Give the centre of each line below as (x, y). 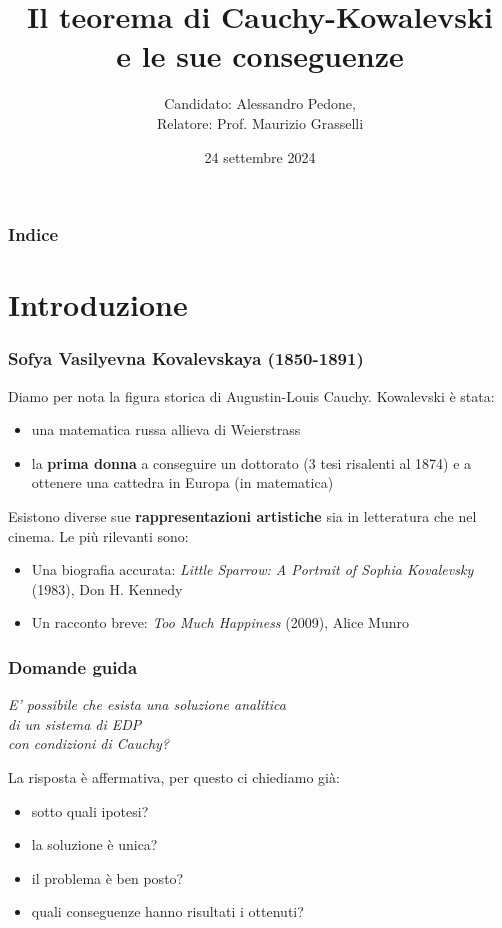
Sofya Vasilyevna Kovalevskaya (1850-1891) (186, 358)
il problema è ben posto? (107, 877)
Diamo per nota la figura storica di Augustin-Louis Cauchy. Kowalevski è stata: (251, 395)
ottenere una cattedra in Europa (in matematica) (182, 482)
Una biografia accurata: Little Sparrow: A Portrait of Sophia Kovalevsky (252, 569)
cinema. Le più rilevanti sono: (98, 535)
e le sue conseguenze (260, 55)
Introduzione (98, 304)
